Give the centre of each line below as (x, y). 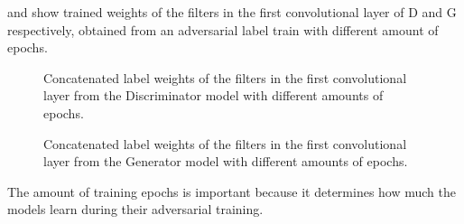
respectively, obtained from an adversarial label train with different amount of (223, 29)
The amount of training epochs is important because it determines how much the (232, 191)
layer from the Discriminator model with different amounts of (213, 95)
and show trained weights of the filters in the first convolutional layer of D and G (232, 12)
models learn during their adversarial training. (135, 209)
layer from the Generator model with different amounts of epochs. (226, 161)
